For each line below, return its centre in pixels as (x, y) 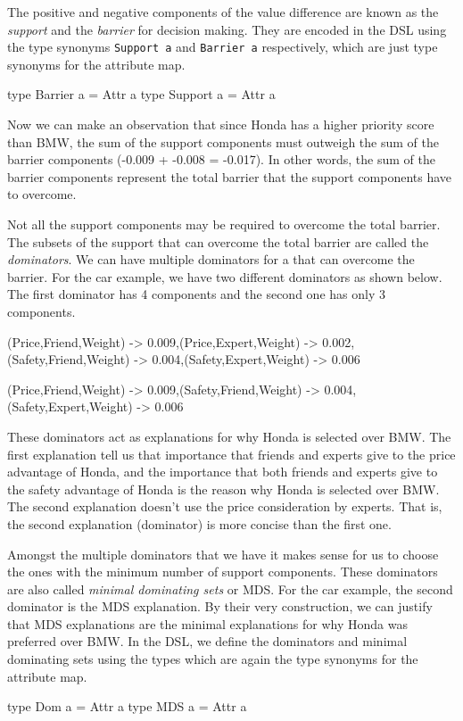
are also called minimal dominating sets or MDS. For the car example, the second (230, 588)
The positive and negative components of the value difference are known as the (223, 12)
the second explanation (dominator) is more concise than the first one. (199, 523)
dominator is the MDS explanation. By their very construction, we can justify (220, 606)
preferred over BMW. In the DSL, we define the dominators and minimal (207, 641)
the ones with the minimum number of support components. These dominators (223, 572)
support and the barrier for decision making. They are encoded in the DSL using (227, 29)
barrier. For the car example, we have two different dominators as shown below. (225, 276)
